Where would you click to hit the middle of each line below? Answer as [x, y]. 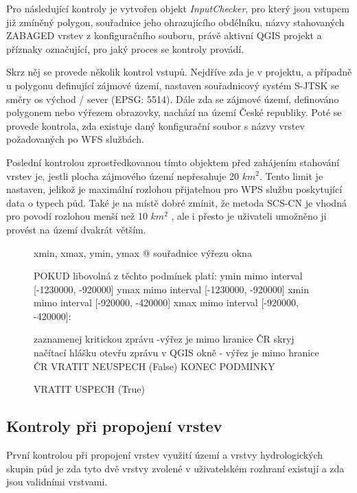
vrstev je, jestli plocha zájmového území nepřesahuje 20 [123, 175]
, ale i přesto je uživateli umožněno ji [249, 216]
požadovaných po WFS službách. [75, 139]
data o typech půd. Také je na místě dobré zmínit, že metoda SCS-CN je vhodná [176, 202]
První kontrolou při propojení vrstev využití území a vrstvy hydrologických [165, 455]
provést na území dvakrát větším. [76, 229]
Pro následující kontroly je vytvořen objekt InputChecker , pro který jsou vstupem [178, 8]
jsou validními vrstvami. [57, 482]
